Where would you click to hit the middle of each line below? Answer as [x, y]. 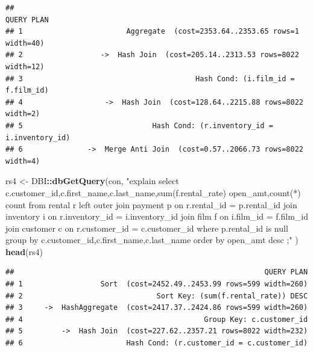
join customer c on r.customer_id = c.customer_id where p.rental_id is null [147, 228]
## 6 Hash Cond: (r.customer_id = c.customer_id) [157, 343]
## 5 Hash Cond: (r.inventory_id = [139, 125]
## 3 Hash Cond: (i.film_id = [150, 79]
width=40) [25, 43]
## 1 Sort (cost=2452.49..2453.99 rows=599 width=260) [157, 284]
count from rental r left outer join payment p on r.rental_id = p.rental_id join [151, 204]
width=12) [25, 66]
